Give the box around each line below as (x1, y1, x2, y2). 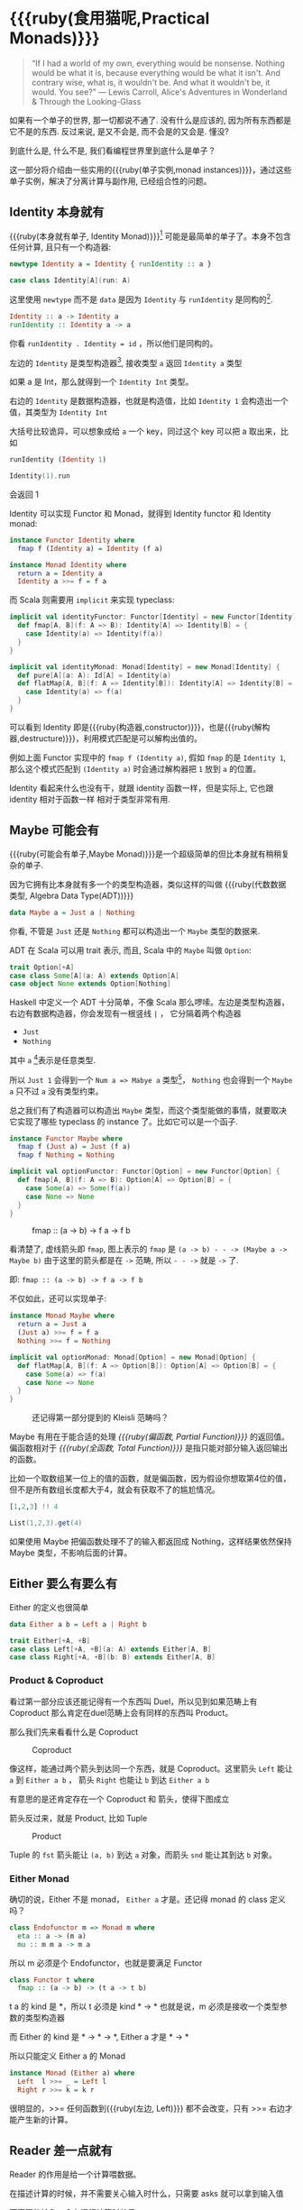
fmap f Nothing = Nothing (17, 1151, 115, 1160)
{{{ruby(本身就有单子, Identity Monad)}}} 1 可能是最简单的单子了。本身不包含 (9, 229, 291, 242)
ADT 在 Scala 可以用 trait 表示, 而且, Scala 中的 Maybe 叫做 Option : (9, 944, 252, 956)
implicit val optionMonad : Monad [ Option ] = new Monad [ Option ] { (9, 1353, 256, 1362)
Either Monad (9, 1872, 70, 1884)
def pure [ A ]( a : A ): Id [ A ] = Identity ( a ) (17, 671, 171, 680)
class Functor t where (9, 1976, 95, 1985)
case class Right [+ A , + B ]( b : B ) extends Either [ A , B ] (9, 1653, 216, 1662)
